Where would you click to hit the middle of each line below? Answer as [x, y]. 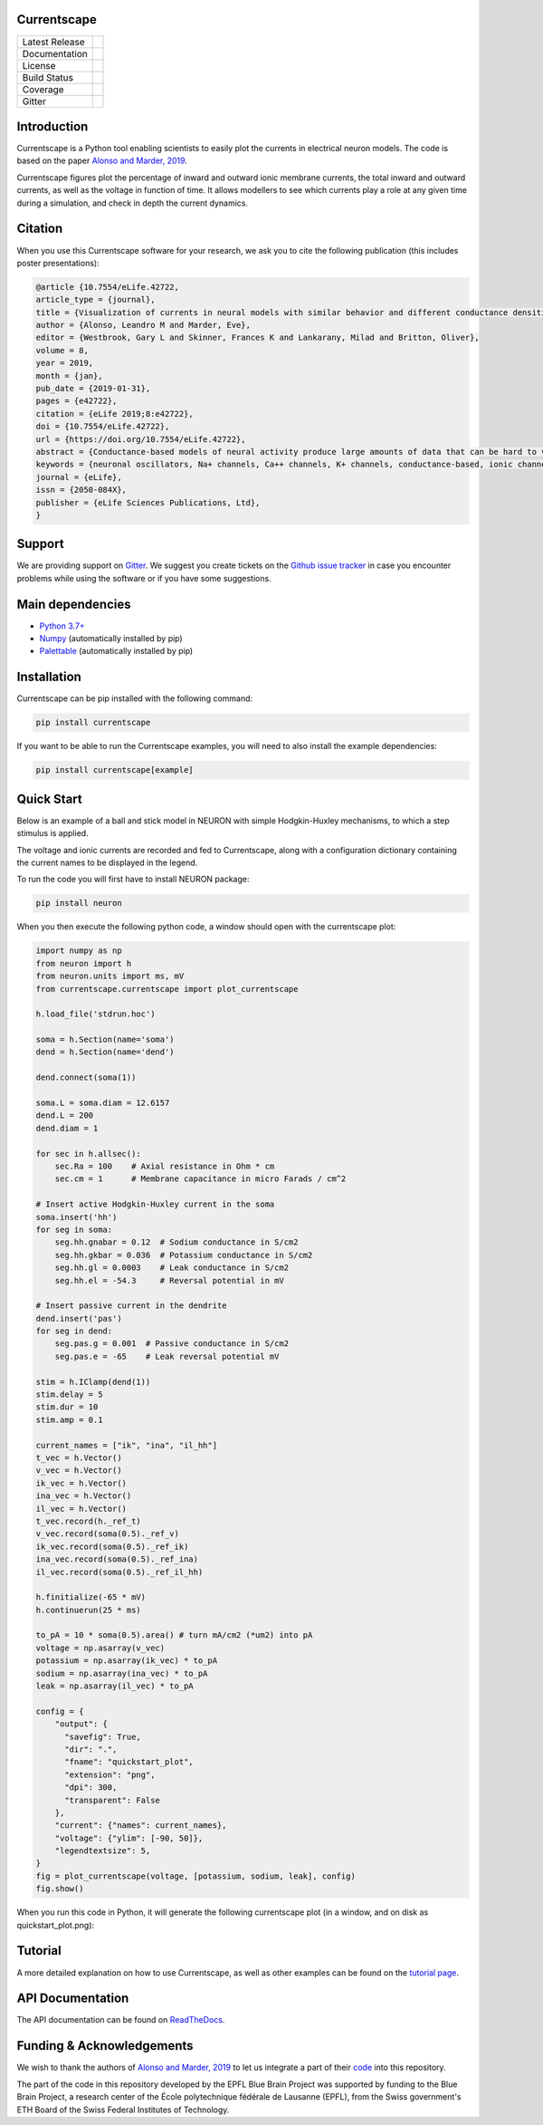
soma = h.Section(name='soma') [105, 1040]
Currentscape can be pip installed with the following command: [135, 698]
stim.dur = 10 [67, 1407]
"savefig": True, [103, 1736]
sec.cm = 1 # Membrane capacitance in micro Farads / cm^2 [200, 1179]
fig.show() [60, 1889]
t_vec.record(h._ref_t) [89, 1521]
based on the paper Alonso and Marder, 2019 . [102, 161]
